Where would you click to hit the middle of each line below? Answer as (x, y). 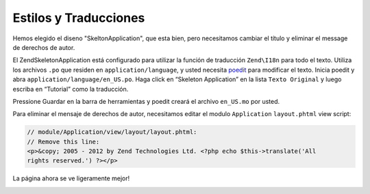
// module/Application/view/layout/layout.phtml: (112, 132)
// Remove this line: (63, 141)
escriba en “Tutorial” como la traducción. (71, 89)
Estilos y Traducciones (79, 18)
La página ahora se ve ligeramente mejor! (71, 178)
